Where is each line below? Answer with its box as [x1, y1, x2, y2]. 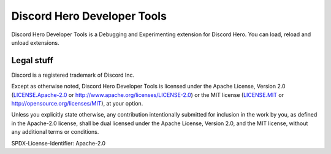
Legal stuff [11, 55, 53, 66]
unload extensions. [11, 39, 59, 46]
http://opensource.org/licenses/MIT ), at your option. [11, 100, 143, 107]
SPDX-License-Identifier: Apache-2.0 [11, 139, 106, 147]
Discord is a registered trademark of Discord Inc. [11, 71, 135, 79]
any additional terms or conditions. [11, 128, 99, 136]
